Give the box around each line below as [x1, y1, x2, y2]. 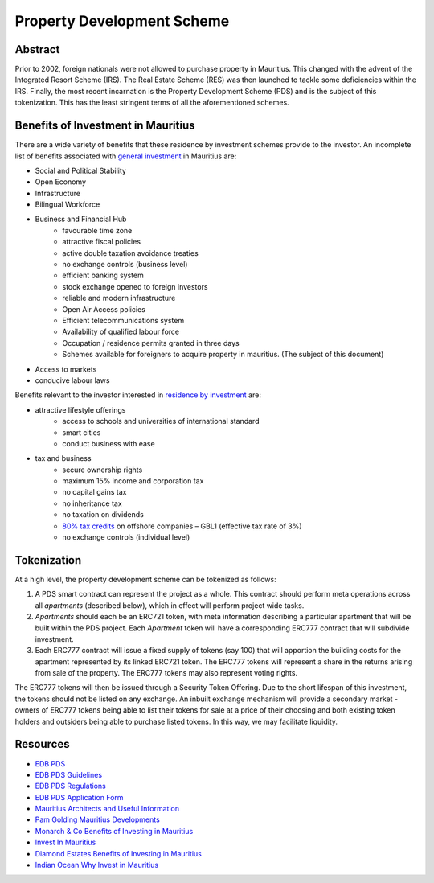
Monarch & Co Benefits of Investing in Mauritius [35, 826, 194, 836]
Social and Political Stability [35, 166, 126, 175]
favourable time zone [62, 225, 133, 235]
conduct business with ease [62, 438, 156, 448]
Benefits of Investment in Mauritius [14, 119, 196, 133]
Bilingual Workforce [35, 199, 100, 209]
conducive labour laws [35, 375, 110, 385]
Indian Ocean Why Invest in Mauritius [35, 860, 159, 870]
